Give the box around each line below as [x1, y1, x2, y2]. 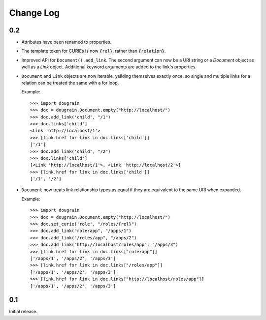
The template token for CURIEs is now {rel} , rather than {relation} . [21, 48, 166, 54]
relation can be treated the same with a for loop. [21, 80, 119, 86]
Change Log [9, 7, 60, 18]
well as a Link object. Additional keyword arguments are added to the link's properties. [21, 64, 197, 70]
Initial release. [9, 309, 37, 315]
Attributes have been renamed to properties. [21, 39, 112, 45]
